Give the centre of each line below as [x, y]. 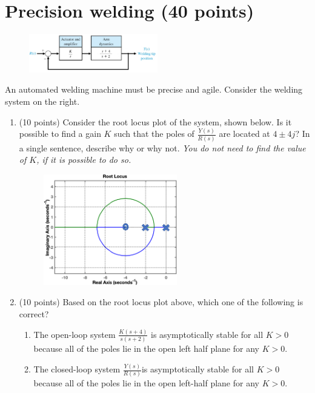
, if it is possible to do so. [84, 160]
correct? [34, 313]
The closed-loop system [77, 369]
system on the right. [42, 101]
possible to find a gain [60, 134]
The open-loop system [75, 334]
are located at [244, 134]
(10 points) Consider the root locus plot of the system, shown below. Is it [155, 121]
